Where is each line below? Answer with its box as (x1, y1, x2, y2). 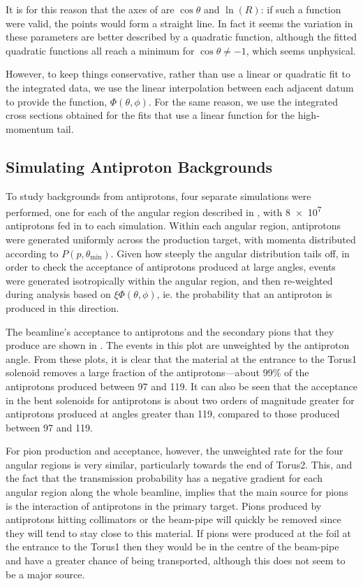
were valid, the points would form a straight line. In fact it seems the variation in (6, 15, 353, 30)
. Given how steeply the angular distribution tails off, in (110, 245, 350, 260)
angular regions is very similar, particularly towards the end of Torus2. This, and (6, 457, 353, 471)
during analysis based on (6, 287, 111, 301)
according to (6, 245, 59, 260)
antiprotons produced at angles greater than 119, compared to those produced (6, 406, 340, 421)
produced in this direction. (6, 300, 119, 315)
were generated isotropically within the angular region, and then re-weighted (6, 273, 333, 287)
